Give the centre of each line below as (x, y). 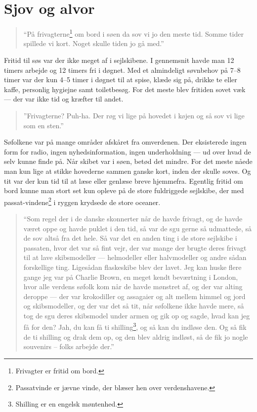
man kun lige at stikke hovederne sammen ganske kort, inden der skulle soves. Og (128, 171)
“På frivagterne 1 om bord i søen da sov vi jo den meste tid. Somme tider (133, 33)
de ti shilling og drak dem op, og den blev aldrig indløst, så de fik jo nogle (136, 336)
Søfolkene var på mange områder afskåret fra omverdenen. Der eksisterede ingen (125, 142)
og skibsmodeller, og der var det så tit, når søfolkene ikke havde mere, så (134, 306)
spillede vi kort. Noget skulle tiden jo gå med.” (94, 43)
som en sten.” (43, 125)
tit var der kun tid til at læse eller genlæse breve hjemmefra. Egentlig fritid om (124, 180)
